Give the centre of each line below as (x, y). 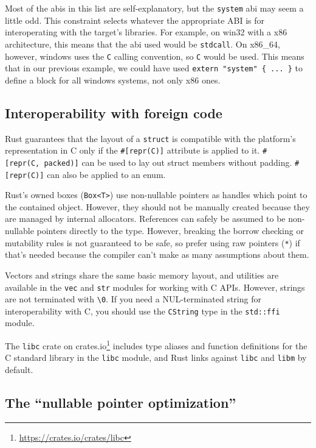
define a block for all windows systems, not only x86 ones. (113, 80)
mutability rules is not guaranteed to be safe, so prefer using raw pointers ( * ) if (153, 242)
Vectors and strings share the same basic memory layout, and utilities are (142, 275)
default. (19, 370)
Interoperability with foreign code (114, 112)
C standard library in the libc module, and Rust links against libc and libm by (156, 357)
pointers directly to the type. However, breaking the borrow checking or (170, 231)
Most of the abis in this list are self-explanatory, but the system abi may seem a (154, 8)
